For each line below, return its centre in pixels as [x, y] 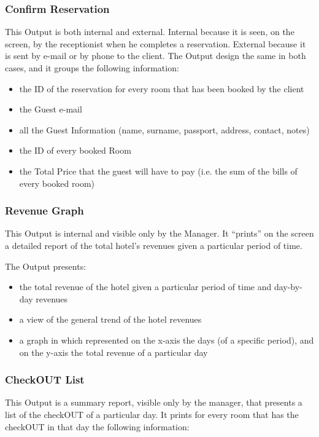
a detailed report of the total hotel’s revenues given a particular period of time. [154, 245]
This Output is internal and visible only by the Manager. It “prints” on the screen [159, 233]
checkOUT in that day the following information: [97, 426]
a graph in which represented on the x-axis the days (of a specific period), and [167, 340]
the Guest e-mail [51, 109]
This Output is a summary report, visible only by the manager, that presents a [154, 402]
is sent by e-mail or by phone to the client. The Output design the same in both [156, 56]
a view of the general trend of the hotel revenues [110, 319]
